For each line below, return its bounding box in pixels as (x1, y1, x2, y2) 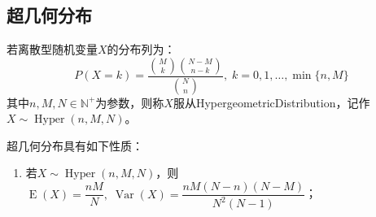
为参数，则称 (95, 93, 164, 111)
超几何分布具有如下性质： (7, 137, 143, 154)
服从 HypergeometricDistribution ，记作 (173, 93, 370, 111)
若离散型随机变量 (7, 41, 98, 58)
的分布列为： (107, 41, 176, 58)
